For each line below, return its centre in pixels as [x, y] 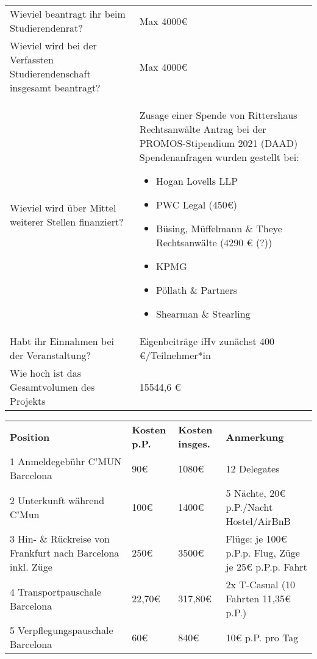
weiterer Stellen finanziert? [67, 221]
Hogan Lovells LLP [197, 181]
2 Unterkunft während [57, 500]
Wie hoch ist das [46, 373]
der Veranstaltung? [51, 355]
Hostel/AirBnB [258, 521]
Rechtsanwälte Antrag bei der [203, 129]
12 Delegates [253, 468]
